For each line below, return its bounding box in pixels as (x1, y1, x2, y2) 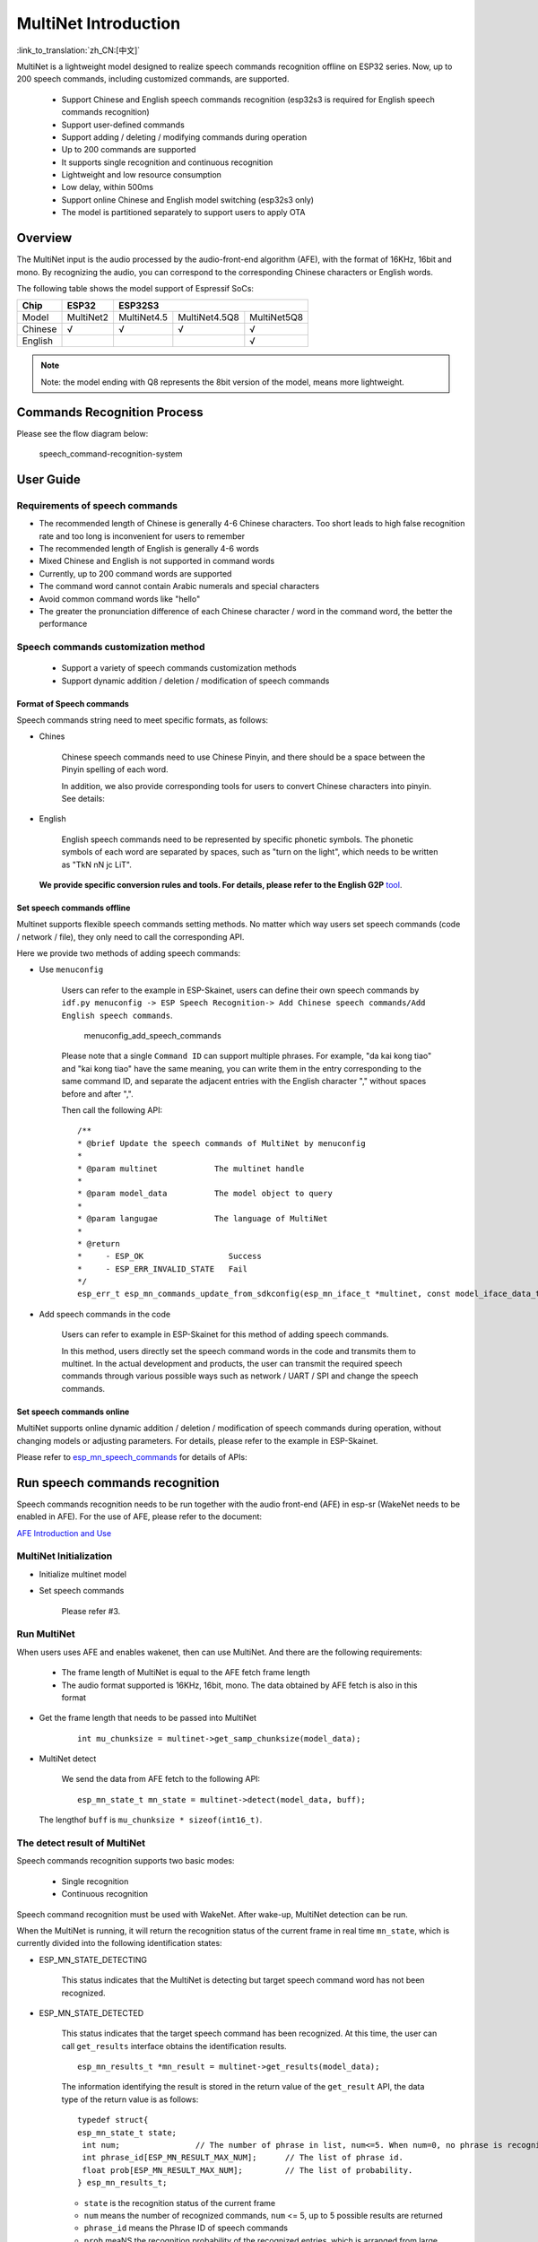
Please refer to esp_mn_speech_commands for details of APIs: (16, 1451, 247, 1462)
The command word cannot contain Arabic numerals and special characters (39, 581, 320, 592)
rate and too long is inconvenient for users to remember (39, 530, 246, 542)
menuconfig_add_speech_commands (83, 1030, 221, 1041)
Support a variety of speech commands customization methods (61, 663, 297, 673)
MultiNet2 (66, 311, 109, 324)
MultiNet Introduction (16, 13, 181, 33)
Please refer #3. (61, 1605, 121, 1616)
